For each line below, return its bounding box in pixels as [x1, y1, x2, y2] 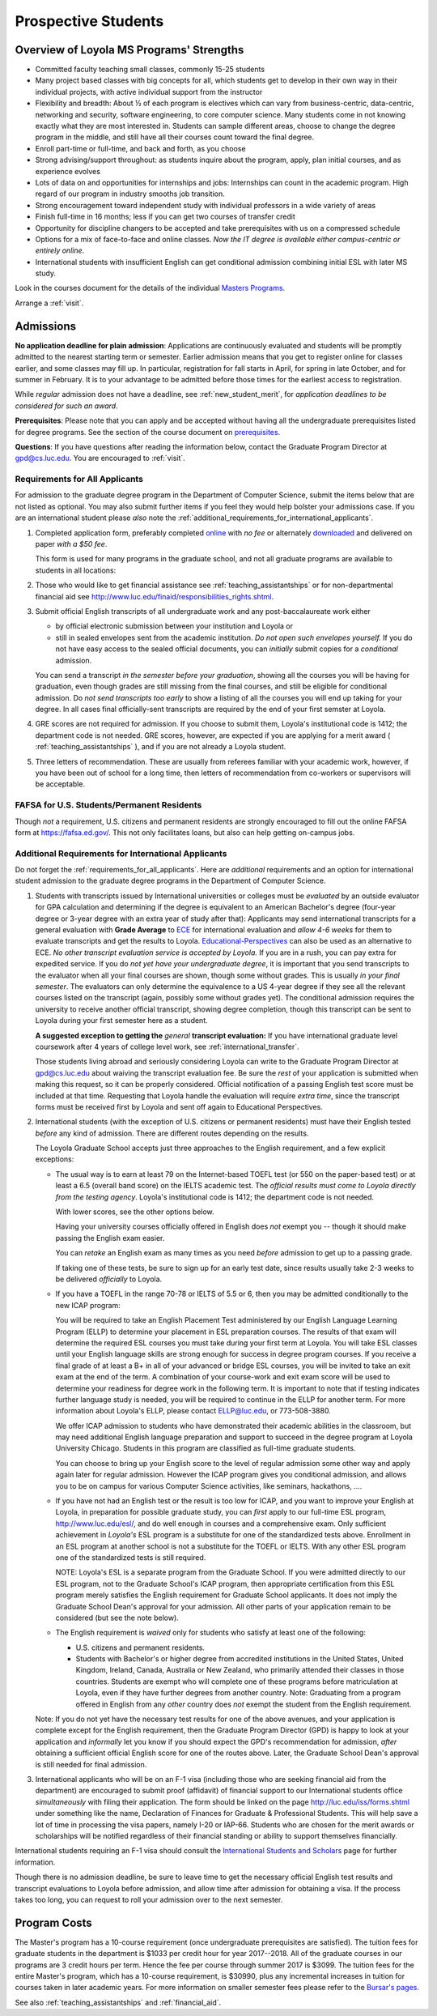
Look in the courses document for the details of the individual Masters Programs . [15, 283, 286, 293]
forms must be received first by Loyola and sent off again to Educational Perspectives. [35, 1102, 323, 1111]
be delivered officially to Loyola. [55, 1274, 163, 1284]
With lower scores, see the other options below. [55, 1207, 214, 1217]
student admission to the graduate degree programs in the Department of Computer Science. [15, 876, 327, 886]
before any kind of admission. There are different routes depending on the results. [35, 1128, 309, 1138]
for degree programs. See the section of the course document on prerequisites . [15, 427, 281, 437]
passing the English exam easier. [55, 1233, 165, 1242]
